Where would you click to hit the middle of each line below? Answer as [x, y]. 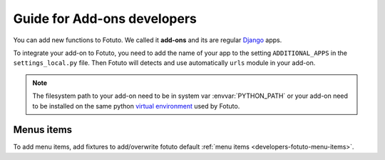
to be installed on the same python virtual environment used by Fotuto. [136, 106]
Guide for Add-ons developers [105, 19]
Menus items [43, 130]
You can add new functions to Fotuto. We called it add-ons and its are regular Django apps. [148, 40]
